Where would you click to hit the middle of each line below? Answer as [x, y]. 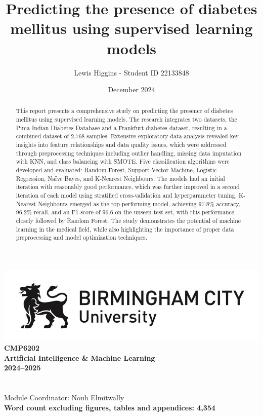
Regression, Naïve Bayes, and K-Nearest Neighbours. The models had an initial [120, 178]
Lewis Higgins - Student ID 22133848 [131, 72]
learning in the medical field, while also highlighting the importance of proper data [125, 229]
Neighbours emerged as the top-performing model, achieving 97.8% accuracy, [139, 203]
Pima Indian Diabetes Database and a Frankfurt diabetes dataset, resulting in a [121, 127]
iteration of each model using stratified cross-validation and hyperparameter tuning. [126, 195]
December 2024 [131, 89]
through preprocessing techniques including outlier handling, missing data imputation [129, 153]
